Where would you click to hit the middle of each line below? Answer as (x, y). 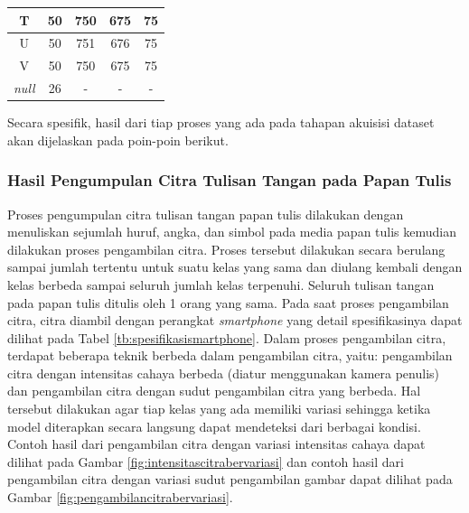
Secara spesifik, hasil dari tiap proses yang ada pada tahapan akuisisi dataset (221, 122)
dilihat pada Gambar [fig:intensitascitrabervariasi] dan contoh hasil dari (206, 461)
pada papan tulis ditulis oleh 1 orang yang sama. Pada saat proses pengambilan (228, 302)
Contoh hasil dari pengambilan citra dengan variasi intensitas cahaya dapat (216, 444)
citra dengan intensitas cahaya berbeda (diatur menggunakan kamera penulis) (223, 373)
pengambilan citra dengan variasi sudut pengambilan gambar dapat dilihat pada (230, 479)
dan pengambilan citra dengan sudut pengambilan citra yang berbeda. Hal (214, 391)
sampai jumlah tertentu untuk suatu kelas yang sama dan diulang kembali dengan (235, 267)
